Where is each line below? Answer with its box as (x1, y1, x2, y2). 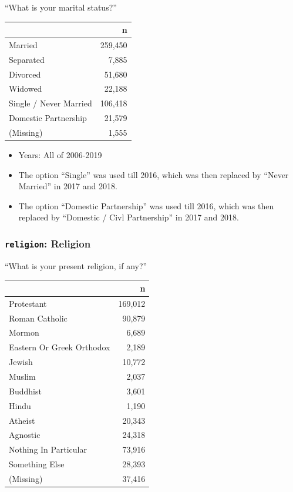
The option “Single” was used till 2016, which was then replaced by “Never (18, 168, 289, 180)
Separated (9, 53, 45, 65)
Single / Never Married (9, 97, 92, 109)
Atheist (9, 414, 35, 426)
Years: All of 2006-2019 (18, 149, 102, 161)
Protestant (9, 297, 47, 309)
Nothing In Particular (9, 443, 87, 456)
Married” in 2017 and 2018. (18, 180, 117, 192)
